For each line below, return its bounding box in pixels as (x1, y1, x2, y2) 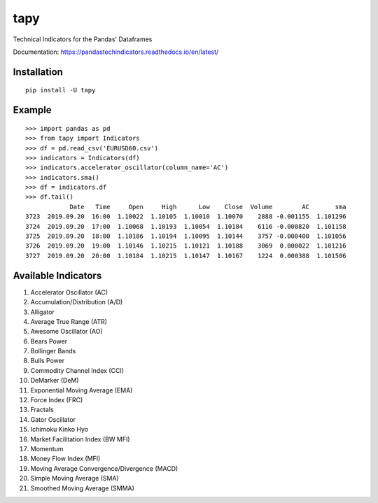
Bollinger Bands (30, 347, 76, 355)
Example (13, 104, 52, 116)
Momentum (30, 444, 64, 453)
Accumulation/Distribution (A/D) (30, 298, 123, 306)
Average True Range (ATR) (30, 317, 108, 325)
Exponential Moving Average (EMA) (30, 385, 133, 395)
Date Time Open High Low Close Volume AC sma (69, 203, 346, 211)
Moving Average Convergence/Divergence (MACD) (30, 464, 178, 472)
